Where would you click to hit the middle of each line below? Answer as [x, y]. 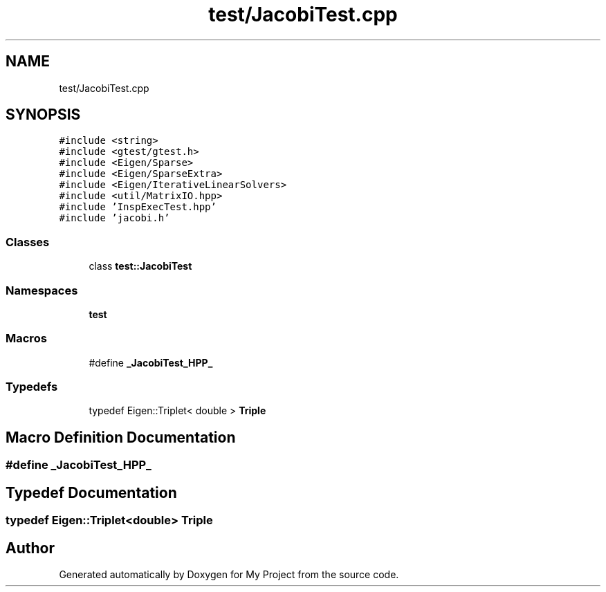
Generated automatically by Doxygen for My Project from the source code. [229, 574]
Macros [26, 339]
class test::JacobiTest [140, 266]
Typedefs [32, 387]
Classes [28, 242]
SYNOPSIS [43, 115]
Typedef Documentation [91, 492]
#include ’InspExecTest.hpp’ [138, 207]
